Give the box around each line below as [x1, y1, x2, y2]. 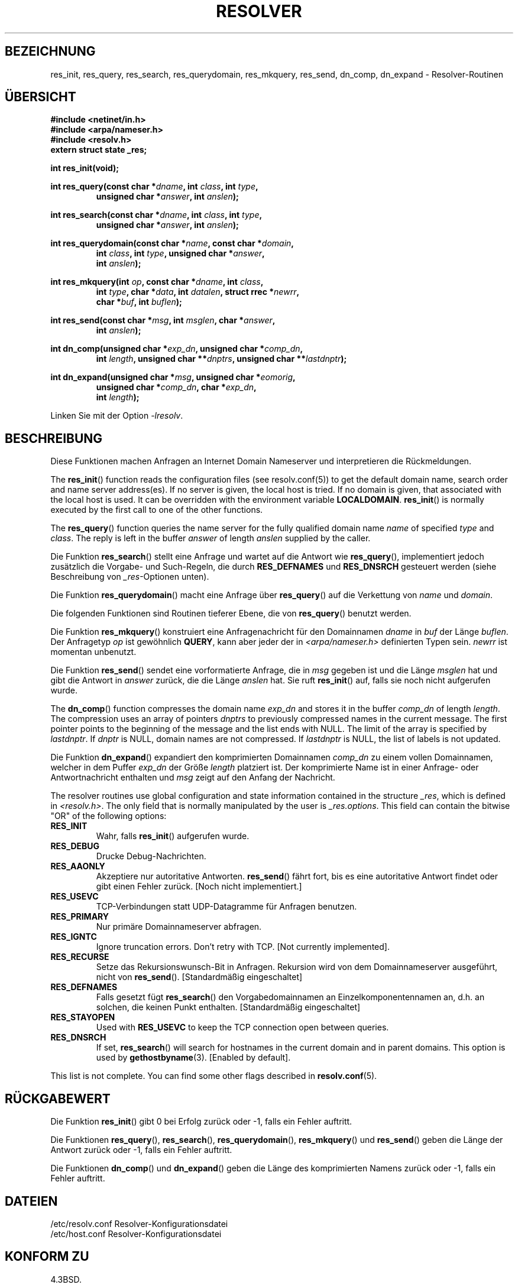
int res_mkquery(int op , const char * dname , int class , [50, 277, 264, 287]
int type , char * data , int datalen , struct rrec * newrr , [96, 287, 300, 297]
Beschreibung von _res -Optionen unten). [50, 571, 209, 582]
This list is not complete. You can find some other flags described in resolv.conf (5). [50, 1071, 377, 1081]
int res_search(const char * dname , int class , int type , [50, 210, 263, 220]
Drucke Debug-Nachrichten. [96, 851, 206, 862]
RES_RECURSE [50, 952, 109, 962]
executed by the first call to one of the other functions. [50, 505, 263, 515]
